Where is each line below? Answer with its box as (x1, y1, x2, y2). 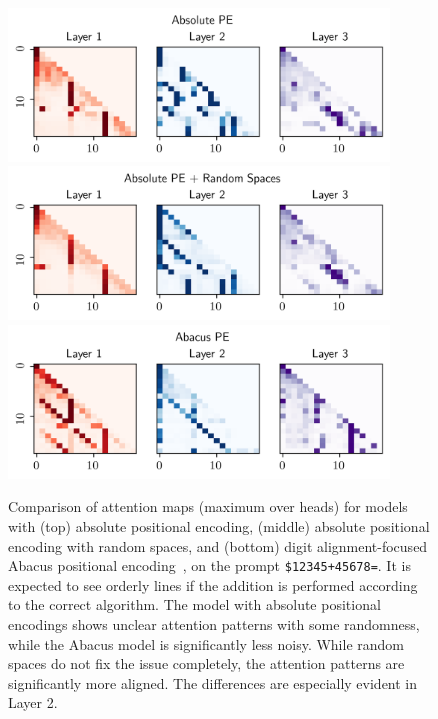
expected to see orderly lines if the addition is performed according (8, 574, 418, 595)
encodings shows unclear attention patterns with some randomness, (8, 614, 420, 635)
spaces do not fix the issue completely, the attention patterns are (8, 653, 405, 674)
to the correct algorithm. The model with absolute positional (8, 594, 381, 615)
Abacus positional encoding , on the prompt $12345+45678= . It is (8, 555, 411, 576)
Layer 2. (8, 692, 58, 713)
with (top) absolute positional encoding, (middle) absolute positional (8, 516, 430, 537)
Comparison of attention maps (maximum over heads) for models (8, 496, 408, 517)
